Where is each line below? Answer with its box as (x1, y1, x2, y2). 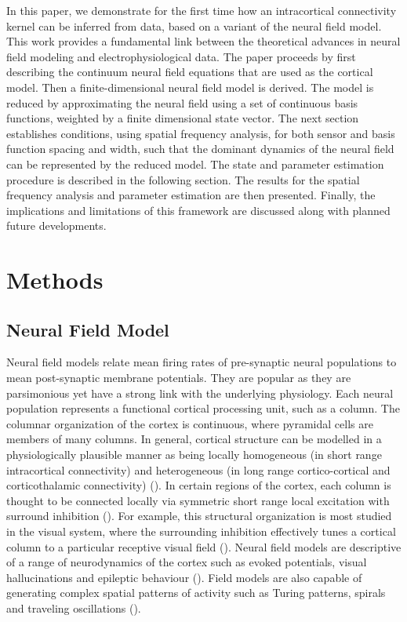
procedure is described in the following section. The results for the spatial (6, 171, 360, 187)
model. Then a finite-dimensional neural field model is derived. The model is (6, 78, 374, 95)
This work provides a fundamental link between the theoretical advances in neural (6, 33, 401, 49)
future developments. (6, 217, 107, 234)
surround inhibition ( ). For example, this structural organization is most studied (6, 507, 392, 524)
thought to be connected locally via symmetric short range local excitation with (6, 492, 390, 508)
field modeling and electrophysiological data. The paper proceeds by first (6, 48, 356, 64)
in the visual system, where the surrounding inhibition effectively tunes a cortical (6, 523, 396, 540)
